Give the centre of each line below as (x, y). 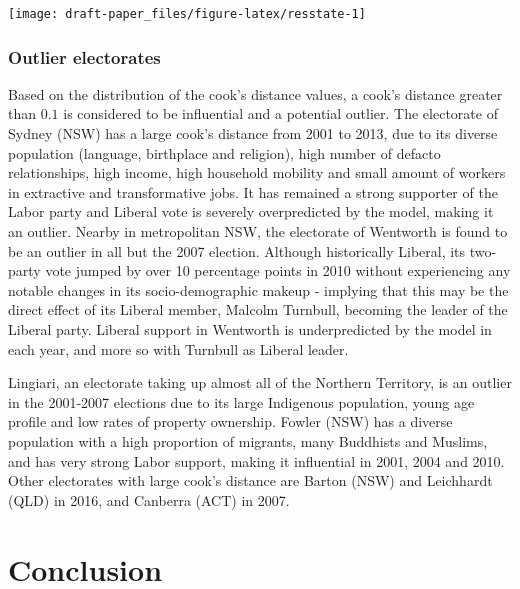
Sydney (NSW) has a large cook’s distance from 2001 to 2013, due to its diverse (253, 133)
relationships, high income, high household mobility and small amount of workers (257, 172)
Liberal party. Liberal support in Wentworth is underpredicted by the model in (250, 329)
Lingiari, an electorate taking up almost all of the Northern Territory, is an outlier (260, 382)
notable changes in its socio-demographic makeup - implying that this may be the (258, 289)
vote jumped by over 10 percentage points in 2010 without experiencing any (278, 270)
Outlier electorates (84, 56)
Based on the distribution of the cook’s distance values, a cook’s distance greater (255, 93)
